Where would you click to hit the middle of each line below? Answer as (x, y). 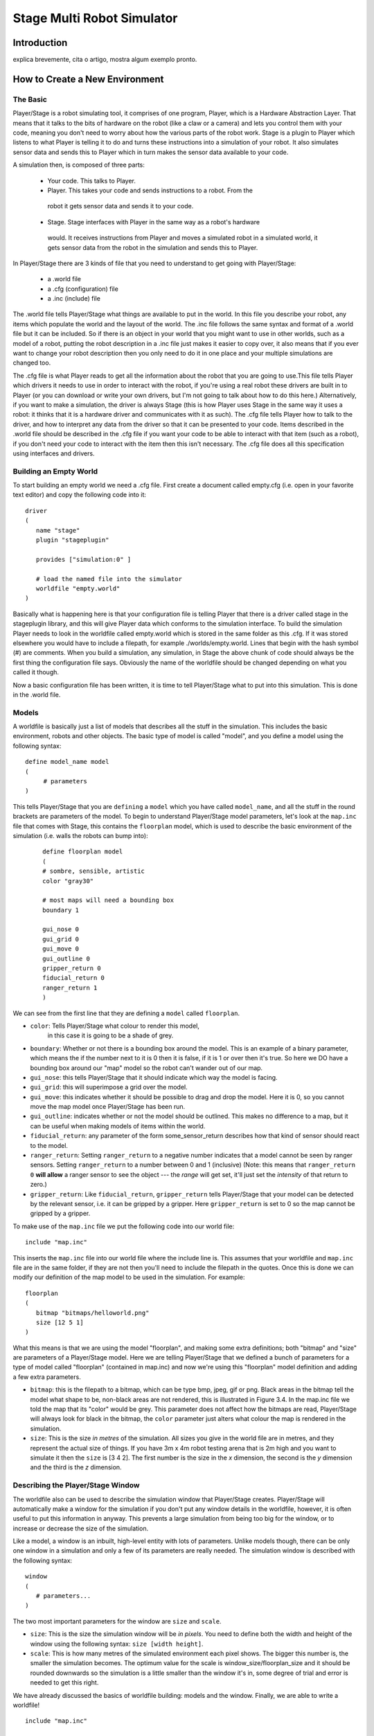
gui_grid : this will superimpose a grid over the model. (109, 1087)
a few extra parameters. (47, 1377)
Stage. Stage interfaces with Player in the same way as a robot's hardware (153, 222)
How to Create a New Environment (88, 79)
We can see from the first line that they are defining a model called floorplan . (126, 1013)
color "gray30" (68, 881)
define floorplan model (83, 852)
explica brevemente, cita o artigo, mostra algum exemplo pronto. (105, 60)
